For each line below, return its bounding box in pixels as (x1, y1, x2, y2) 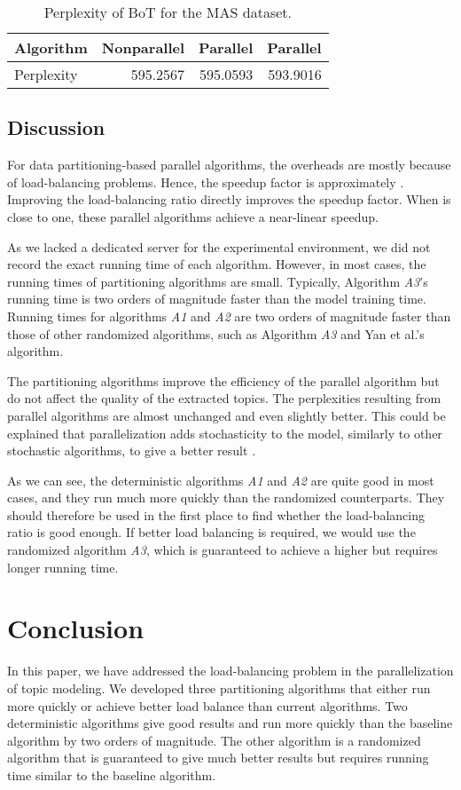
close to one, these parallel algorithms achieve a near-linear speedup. (7, 207, 379, 225)
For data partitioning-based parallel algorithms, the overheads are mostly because (7, 155, 451, 174)
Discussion (7, 114, 105, 141)
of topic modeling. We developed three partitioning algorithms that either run (7, 678, 431, 697)
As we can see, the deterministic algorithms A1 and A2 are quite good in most (7, 470, 434, 489)
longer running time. (7, 557, 119, 576)
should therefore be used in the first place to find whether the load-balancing (7, 505, 425, 524)
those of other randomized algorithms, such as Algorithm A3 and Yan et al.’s (7, 324, 425, 343)
